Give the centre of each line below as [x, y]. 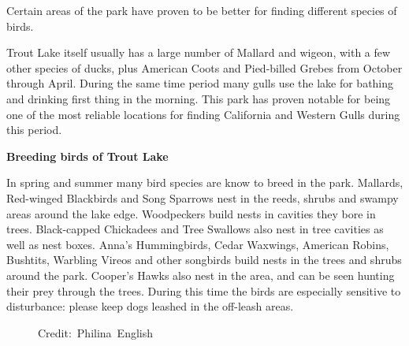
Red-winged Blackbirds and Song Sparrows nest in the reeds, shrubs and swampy [203, 197]
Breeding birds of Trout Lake [87, 156]
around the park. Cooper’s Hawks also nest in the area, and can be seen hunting [201, 275]
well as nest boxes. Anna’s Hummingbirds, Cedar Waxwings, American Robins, [198, 244]
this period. [34, 130]
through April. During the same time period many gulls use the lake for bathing [200, 83]
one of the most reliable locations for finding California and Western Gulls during [203, 114]
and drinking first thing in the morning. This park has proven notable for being [199, 98]
